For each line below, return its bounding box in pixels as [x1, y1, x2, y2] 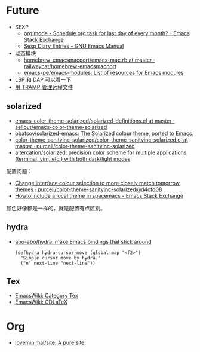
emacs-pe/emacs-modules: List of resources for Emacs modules [23, 69, 184, 76]
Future [6, 4, 40, 17]
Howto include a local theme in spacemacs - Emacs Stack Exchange [14, 192, 184, 199]
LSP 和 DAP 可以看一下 [14, 76, 72, 83]
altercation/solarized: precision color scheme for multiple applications [14, 149, 187, 156]
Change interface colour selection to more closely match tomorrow [14, 179, 180, 186]
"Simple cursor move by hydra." [20, 255, 101, 261]
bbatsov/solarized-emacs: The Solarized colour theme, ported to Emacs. [14, 130, 194, 137]
